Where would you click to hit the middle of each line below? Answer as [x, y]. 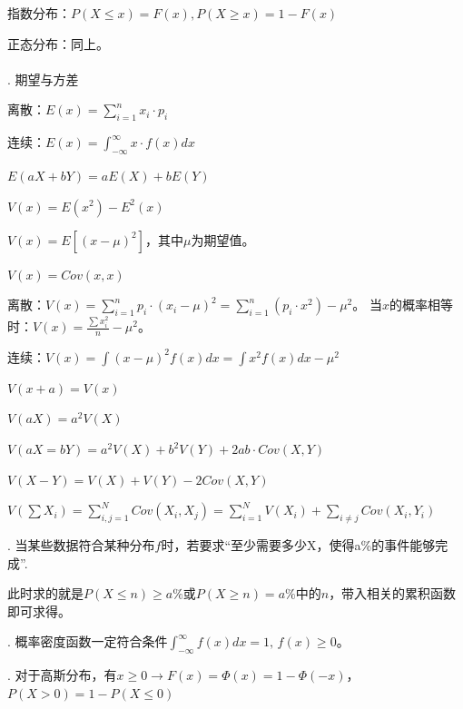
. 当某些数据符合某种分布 [81, 545]
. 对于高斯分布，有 [62, 675]
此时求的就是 [45, 593]
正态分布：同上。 [58, 43]
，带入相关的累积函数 [393, 593]
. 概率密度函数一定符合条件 [88, 641]
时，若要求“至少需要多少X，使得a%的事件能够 [298, 545]
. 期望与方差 [43, 79]
